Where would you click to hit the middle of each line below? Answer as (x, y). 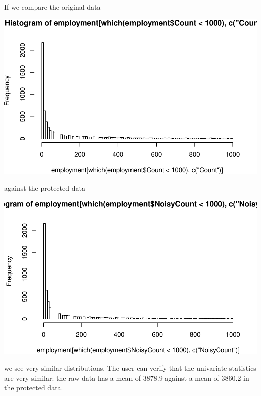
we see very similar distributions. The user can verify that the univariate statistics (130, 368)
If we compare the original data (52, 7)
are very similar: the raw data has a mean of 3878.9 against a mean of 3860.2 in (127, 378)
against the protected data (45, 188)
